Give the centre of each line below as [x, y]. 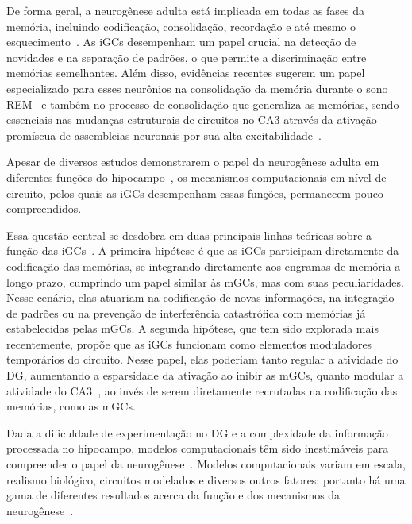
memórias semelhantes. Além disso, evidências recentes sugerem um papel [186, 73]
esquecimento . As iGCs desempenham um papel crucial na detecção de [181, 42]
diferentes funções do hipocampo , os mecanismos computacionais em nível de [196, 177]
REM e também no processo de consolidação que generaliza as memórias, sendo [203, 104]
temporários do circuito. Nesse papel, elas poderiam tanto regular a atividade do [202, 359]
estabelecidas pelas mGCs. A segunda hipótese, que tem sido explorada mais [193, 328]
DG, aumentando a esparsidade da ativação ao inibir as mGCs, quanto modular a [205, 375]
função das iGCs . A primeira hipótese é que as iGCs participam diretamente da [203, 250]
